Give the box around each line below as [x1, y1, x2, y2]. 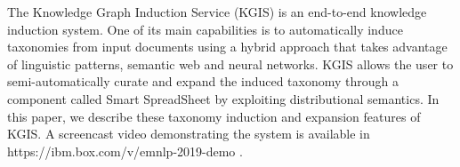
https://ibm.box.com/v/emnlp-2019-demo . [7, 141, 243, 160]
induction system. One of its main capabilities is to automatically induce [7, 20, 403, 38]
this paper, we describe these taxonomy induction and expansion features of [7, 107, 421, 125]
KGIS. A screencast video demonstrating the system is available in [7, 124, 370, 143]
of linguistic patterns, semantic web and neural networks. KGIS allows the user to [7, 54, 454, 73]
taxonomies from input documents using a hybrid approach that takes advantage [7, 37, 448, 56]
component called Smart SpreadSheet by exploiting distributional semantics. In [7, 89, 440, 107]
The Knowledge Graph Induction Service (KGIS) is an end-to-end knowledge [7, 3, 427, 20]
